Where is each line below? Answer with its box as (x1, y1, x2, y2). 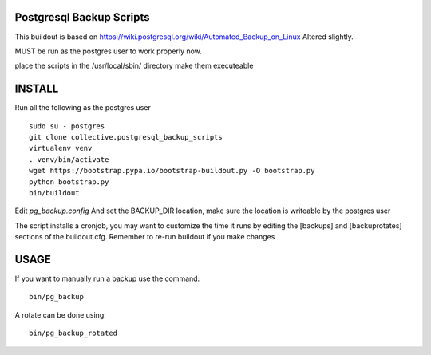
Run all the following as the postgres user (14, 103, 151, 112)
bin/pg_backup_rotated (29, 329, 118, 338)
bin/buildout (29, 188, 80, 197)
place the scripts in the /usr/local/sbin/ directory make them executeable (14, 61, 254, 71)
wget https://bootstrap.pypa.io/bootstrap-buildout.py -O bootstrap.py (29, 166, 315, 176)
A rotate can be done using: (14, 310, 107, 319)
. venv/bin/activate (29, 155, 109, 164)
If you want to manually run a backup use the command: (14, 274, 200, 283)
